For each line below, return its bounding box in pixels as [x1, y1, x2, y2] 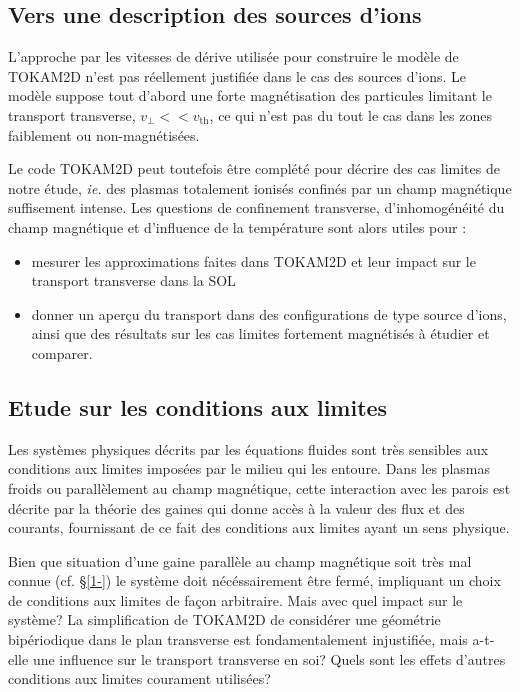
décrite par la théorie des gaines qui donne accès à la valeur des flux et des [8, 497, 465, 518]
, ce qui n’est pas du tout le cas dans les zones [209, 104, 492, 125]
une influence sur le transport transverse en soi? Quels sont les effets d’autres [32, 648, 506, 669]
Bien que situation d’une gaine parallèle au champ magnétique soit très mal [8, 550, 472, 571]
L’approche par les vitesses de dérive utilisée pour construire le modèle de [8, 46, 459, 67]
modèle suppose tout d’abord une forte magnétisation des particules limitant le [8, 85, 492, 106]
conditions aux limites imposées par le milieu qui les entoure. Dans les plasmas [8, 458, 490, 479]
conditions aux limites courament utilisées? [8, 668, 271, 689]
